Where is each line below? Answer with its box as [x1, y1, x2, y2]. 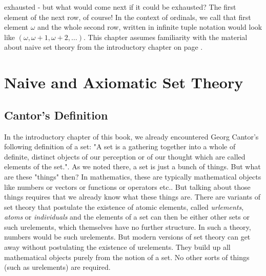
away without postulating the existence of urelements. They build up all [4, 242, 231, 252]
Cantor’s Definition [4, 107, 108, 123]
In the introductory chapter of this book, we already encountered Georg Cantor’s [4, 131, 259, 142]
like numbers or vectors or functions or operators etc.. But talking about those [4, 181, 251, 192]
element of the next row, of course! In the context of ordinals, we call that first [4, 11, 251, 22]
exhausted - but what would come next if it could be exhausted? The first [4, 2, 236, 12]
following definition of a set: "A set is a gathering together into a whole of [4, 141, 236, 152]
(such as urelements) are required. [4, 262, 111, 272]
